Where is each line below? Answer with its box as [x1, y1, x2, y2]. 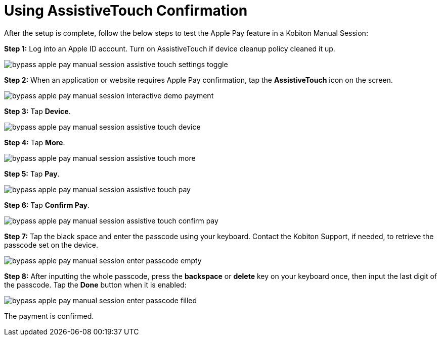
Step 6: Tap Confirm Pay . [4, 200, 90, 209]
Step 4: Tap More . [4, 138, 65, 147]
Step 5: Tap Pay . [4, 169, 60, 178]
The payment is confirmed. [4, 311, 94, 320]
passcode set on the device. [4, 240, 98, 249]
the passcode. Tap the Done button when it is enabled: [4, 280, 187, 289]
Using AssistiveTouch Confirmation [4, 2, 248, 19]
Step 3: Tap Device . [4, 106, 71, 116]
